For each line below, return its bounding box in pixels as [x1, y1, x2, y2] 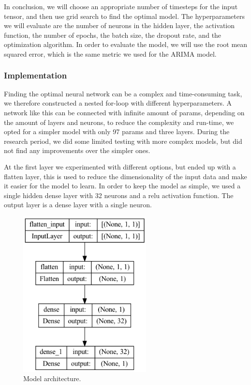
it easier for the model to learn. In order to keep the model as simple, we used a [4, 181, 241, 191]
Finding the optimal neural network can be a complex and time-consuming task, [4, 88, 242, 98]
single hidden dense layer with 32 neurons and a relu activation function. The [4, 190, 234, 200]
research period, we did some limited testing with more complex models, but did [4, 136, 242, 146]
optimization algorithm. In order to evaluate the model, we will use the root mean [4, 39, 248, 49]
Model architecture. [23, 373, 81, 384]
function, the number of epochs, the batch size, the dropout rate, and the [4, 30, 221, 40]
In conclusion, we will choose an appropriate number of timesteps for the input [4, 1, 238, 11]
